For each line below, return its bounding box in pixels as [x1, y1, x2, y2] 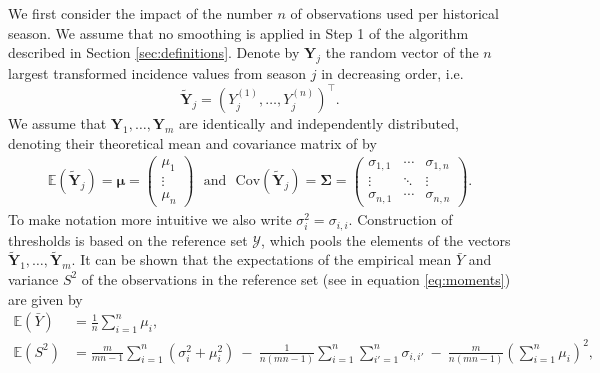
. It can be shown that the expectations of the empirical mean [71, 249, 452, 270]
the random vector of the [325, 42, 479, 63]
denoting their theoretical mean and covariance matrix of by [8, 132, 377, 153]
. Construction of [348, 209, 453, 230]
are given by [8, 288, 83, 309]
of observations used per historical [290, 3, 499, 23]
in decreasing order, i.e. [321, 62, 464, 83]
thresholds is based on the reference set [8, 229, 248, 250]
